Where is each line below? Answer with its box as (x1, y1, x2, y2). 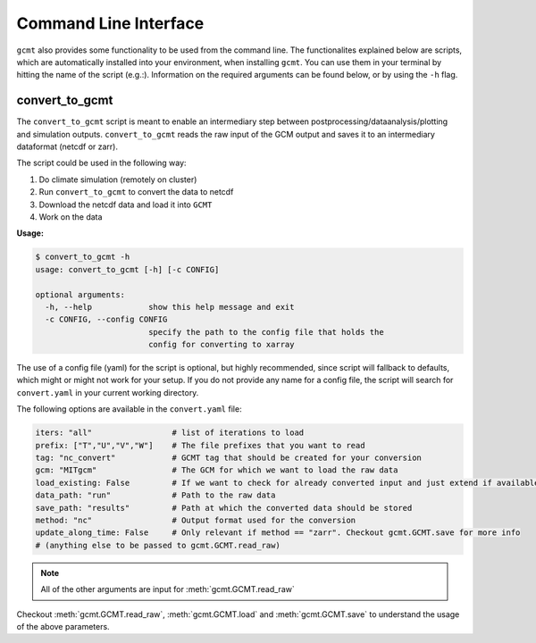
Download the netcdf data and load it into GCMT (38, 199, 213, 210)
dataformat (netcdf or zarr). (16, 141, 119, 152)
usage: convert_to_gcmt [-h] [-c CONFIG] (35, 264, 220, 274)
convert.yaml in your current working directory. (16, 387, 199, 397)
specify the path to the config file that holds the (147, 327, 384, 337)
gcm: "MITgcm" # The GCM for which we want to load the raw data (35, 465, 398, 475)
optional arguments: (35, 289, 125, 299)
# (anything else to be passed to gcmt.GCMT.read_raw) (35, 540, 281, 550)
